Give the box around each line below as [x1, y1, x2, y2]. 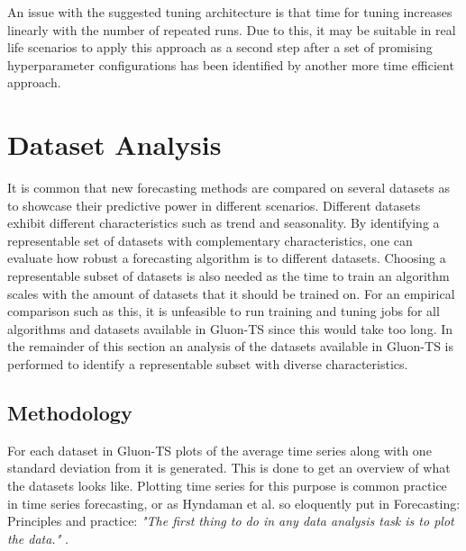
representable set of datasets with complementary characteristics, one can [7, 230, 413, 249]
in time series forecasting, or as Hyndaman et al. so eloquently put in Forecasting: [7, 493, 461, 512]
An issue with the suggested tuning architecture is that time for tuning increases [7, 3, 452, 21]
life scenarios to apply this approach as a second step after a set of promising [7, 38, 433, 57]
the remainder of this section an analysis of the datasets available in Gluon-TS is [7, 337, 453, 356]
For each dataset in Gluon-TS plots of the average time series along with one [7, 440, 432, 459]
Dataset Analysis [7, 126, 222, 163]
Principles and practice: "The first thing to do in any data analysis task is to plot [7, 511, 454, 530]
